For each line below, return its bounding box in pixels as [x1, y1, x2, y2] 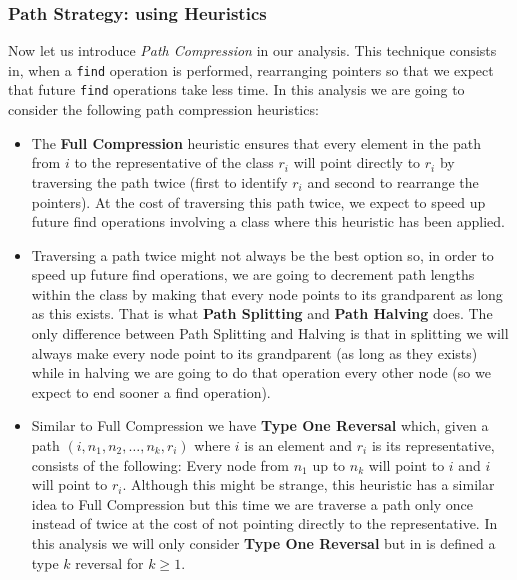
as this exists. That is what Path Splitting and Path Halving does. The [31, 303, 493, 324]
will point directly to [293, 152, 421, 173]
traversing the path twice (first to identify [31, 171, 288, 192]
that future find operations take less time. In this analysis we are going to [8, 79, 465, 100]
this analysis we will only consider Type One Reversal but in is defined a [31, 533, 496, 553]
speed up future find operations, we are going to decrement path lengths [31, 264, 475, 285]
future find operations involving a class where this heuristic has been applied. [31, 211, 505, 232]
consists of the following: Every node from [31, 454, 289, 475]
